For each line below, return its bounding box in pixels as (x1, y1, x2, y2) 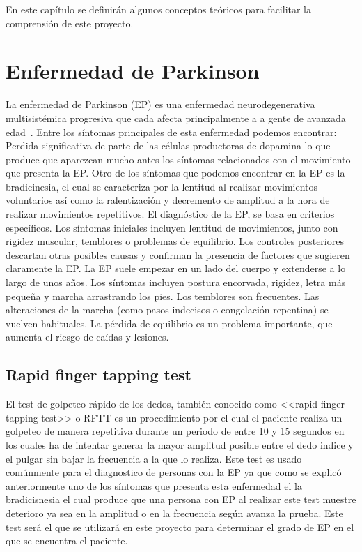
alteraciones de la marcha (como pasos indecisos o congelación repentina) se (6, 302, 329, 317)
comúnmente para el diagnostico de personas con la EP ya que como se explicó (6, 465, 342, 479)
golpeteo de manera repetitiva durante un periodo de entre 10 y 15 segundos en (6, 424, 345, 438)
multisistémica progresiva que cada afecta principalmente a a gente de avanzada (6, 110, 346, 125)
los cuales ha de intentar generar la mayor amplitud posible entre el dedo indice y (6, 437, 354, 452)
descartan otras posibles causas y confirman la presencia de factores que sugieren (6, 247, 350, 262)
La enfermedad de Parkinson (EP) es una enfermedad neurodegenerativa (6, 97, 315, 112)
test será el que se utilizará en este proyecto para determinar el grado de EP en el (6, 519, 354, 534)
